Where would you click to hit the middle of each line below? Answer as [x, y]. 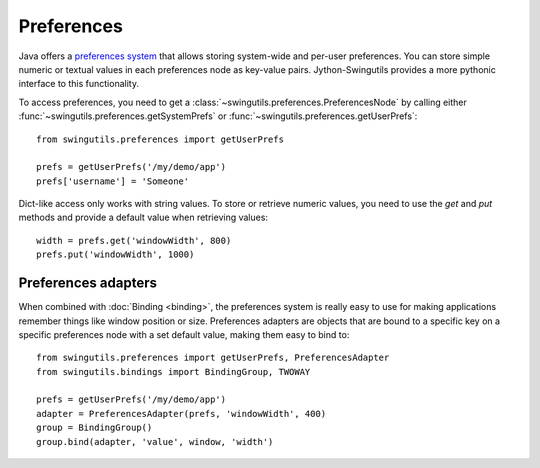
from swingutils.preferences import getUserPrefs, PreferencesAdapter [213, 358]
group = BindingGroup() [94, 428]
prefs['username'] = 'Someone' [113, 181]
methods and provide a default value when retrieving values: [143, 217]
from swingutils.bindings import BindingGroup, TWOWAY [173, 371]
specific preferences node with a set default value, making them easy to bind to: [184, 334]
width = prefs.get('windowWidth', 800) [134, 240]
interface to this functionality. [79, 84]
